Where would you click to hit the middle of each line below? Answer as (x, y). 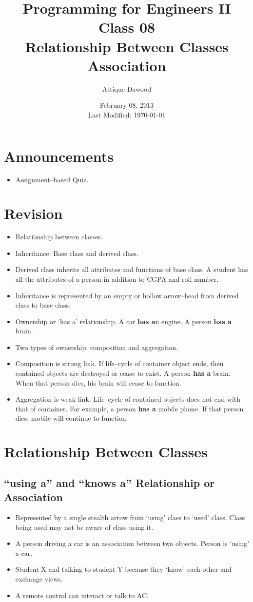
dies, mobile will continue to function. (72, 418)
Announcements (59, 156)
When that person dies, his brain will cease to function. (98, 382)
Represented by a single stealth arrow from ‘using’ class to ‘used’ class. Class (130, 517)
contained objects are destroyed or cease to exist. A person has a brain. (123, 373)
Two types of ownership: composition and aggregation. (97, 347)
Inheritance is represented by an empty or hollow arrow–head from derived (127, 295)
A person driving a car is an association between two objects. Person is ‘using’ (132, 543)
